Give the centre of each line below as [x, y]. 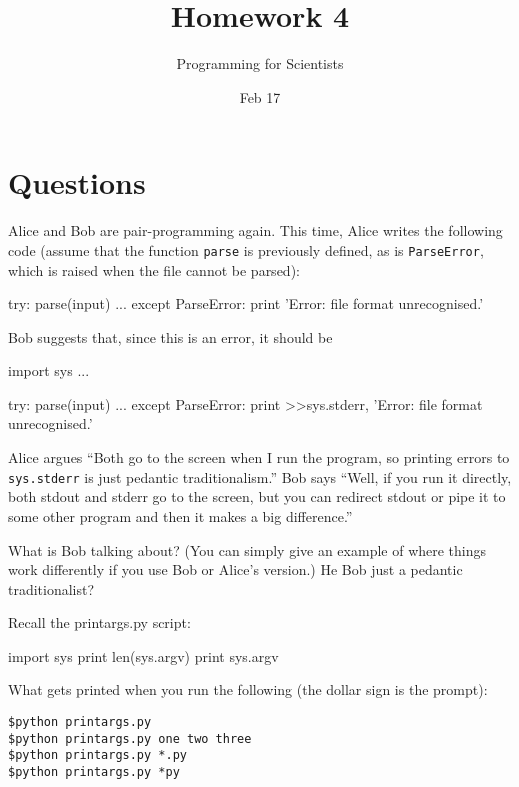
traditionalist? [51, 588]
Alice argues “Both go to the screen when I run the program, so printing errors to [259, 457]
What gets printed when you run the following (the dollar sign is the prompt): [248, 689]
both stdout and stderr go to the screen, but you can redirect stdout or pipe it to [257, 496]
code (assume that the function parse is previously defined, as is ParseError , [246, 249]
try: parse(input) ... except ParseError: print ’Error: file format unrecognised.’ [246, 303]
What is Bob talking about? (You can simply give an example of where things [247, 549]
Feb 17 [260, 96]
